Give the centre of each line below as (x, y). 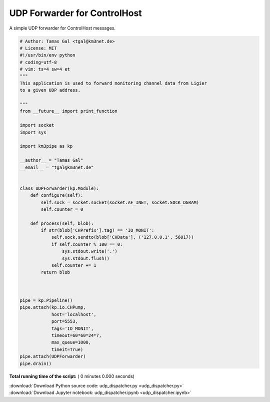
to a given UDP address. (50, 90)
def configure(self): (57, 195)
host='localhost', (74, 314)
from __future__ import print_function (68, 111)
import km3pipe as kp (46, 146)
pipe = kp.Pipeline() (46, 300)
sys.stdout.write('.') (89, 251)
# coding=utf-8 (38, 62)
